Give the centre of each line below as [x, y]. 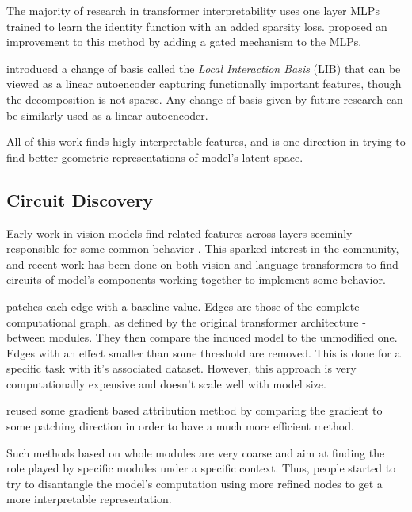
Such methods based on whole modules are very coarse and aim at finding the [196, 452]
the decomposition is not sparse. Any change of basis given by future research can [205, 99]
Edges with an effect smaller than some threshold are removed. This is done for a [204, 352]
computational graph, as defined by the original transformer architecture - [186, 321]
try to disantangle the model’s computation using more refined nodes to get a [195, 483]
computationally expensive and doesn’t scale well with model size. [166, 383]
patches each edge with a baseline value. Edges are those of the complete [183, 306]
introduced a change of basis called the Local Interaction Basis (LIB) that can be [204, 68]
